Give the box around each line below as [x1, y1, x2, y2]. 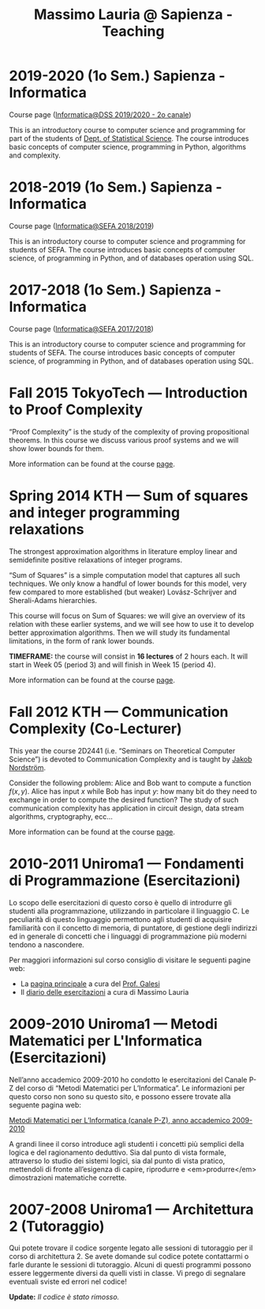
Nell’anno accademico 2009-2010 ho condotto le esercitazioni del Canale [9, 1075, 248, 1084]
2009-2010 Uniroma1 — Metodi [9, 1015, 218, 1033]
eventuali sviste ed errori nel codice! [9, 1277, 127, 1287]
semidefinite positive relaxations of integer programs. [9, 555, 183, 564]
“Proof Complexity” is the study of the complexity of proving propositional [9, 427, 249, 436]
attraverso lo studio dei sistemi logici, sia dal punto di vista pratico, [9, 1155, 226, 1165]
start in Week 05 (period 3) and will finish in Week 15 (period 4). [9, 659, 216, 670]
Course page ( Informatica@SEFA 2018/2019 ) [9, 221, 155, 230]
